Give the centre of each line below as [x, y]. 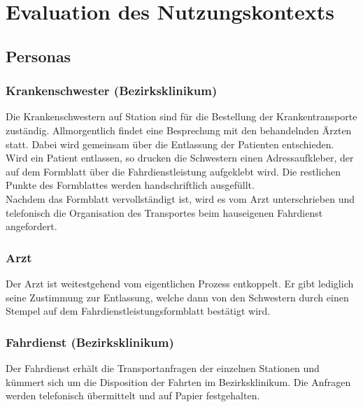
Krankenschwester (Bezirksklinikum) [112, 91]
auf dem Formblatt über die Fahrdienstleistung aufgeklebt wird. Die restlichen [173, 171]
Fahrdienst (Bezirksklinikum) [90, 342]
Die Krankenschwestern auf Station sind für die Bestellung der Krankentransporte [181, 116]
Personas [38, 56]
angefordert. [31, 226]
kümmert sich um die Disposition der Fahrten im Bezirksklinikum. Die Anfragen [178, 381]
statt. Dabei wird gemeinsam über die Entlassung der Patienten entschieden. [170, 144]
